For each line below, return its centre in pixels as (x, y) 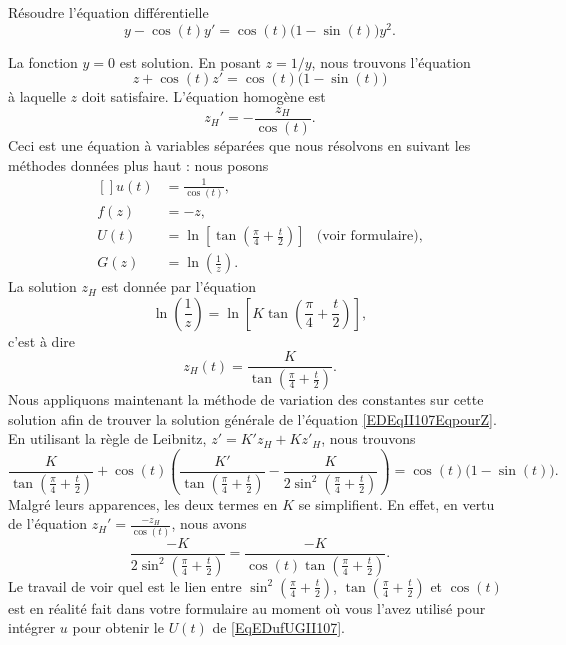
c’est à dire (41, 340)
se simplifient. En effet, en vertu (396, 503)
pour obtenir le (118, 627)
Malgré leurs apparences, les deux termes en (143, 503)
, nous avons (209, 523)
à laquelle (37, 96)
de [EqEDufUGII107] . (278, 627)
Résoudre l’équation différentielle (108, 12)
